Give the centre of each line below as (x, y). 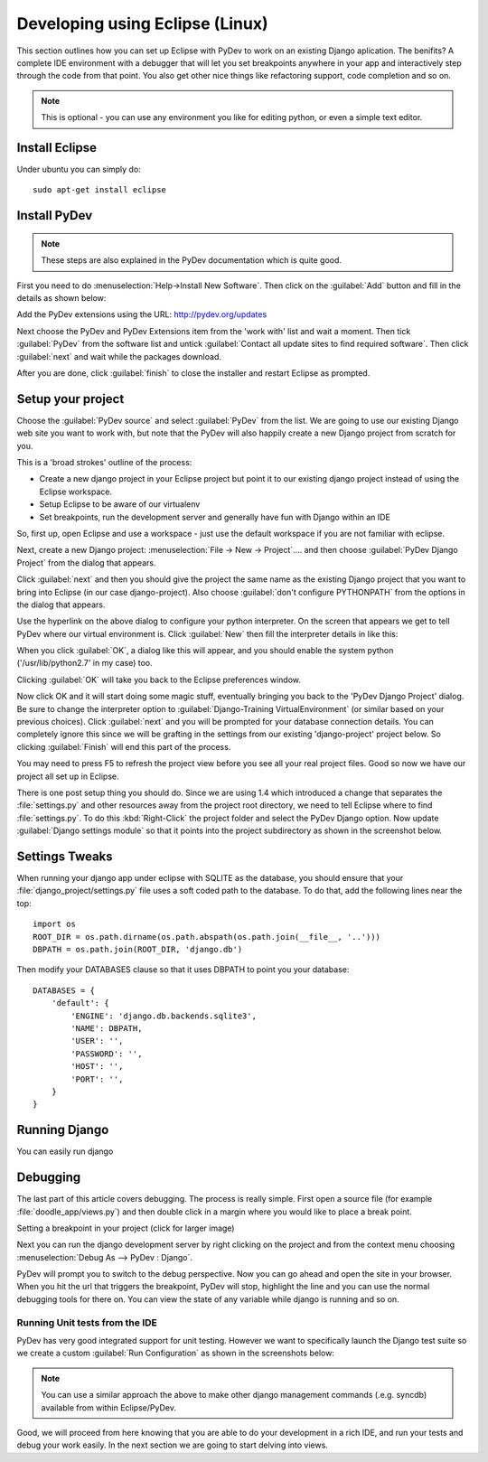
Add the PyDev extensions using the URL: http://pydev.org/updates (142, 314)
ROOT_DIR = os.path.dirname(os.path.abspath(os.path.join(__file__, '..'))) (207, 937)
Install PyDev (55, 216)
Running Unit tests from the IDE (87, 1322)
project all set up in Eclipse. (68, 776)
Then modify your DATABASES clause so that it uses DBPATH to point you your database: (183, 970)
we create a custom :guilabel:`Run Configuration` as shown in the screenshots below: (175, 1353)
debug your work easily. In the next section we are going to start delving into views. (173, 1445)
